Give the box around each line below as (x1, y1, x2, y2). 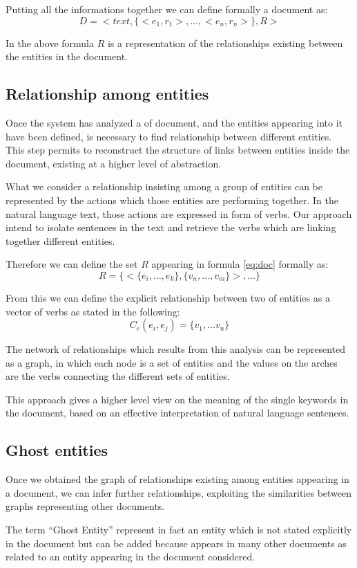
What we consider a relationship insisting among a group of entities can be (6, 179, 323, 194)
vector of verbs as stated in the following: (6, 304, 180, 318)
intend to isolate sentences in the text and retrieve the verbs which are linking (6, 220, 336, 235)
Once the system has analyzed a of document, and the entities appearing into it (6, 115, 342, 129)
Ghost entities (6, 439, 108, 461)
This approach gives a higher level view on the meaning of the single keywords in (6, 392, 349, 406)
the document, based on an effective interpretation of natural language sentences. (6, 405, 349, 420)
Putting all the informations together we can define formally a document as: (6, 2, 328, 16)
